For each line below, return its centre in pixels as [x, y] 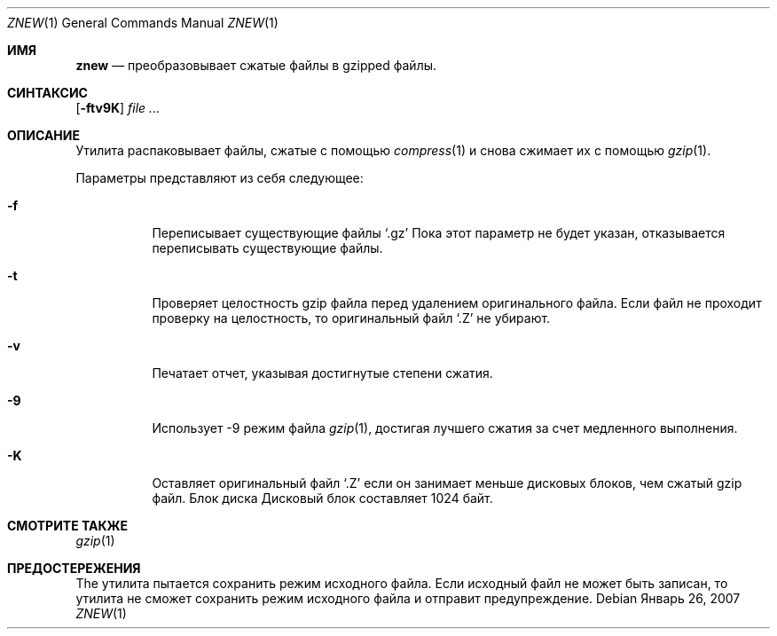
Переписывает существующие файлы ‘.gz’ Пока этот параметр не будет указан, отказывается [439, 233]
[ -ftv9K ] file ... [118, 108]
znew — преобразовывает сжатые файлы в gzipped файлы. [256, 65]
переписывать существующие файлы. [267, 248]
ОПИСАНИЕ [43, 135]
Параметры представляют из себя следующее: [220, 178]
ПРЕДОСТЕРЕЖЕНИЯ [74, 568]
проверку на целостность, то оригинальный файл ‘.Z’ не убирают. [351, 318]
